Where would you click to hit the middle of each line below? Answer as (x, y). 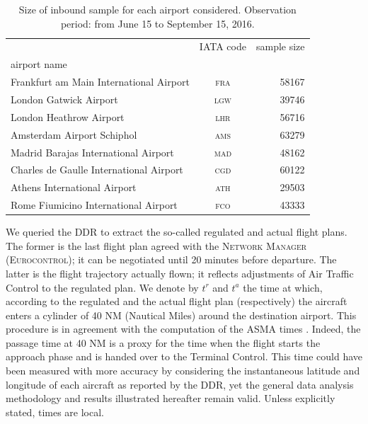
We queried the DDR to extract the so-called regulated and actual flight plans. (177, 232)
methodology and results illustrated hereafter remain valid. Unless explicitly (171, 398)
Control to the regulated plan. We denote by (102, 287)
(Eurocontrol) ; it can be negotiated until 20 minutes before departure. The (171, 259)
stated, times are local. (55, 412)
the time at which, (283, 287)
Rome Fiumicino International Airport (94, 205)
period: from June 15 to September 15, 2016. (157, 23)
